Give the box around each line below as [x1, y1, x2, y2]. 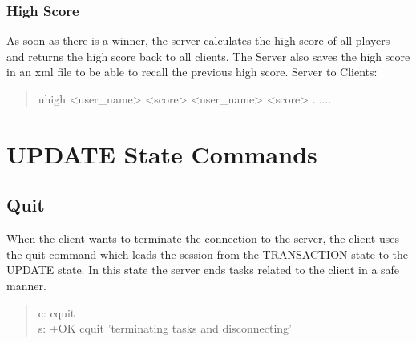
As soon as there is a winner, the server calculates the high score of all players [6, 32, 390, 49]
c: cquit [38, 304, 75, 321]
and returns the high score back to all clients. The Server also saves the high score [6, 47, 410, 64]
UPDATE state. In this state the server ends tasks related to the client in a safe [6, 261, 400, 278]
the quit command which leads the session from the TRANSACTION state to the [6, 245, 409, 262]
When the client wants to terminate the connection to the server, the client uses [6, 230, 399, 247]
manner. [6, 276, 46, 293]
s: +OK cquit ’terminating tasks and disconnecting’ [38, 320, 292, 337]
